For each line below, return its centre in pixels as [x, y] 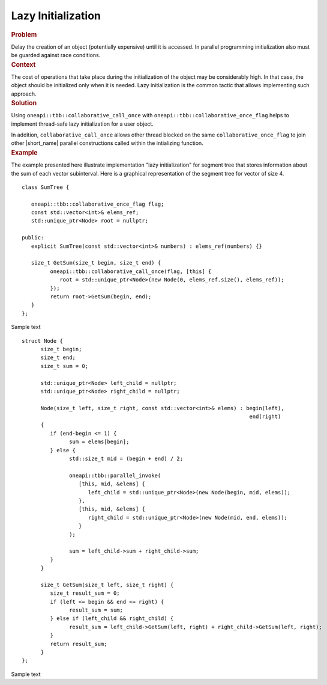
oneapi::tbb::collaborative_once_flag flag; [97, 204]
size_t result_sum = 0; [85, 593]
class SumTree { [46, 187]
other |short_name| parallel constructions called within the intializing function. [107, 143]
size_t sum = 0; [64, 366]
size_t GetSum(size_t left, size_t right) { [107, 585]
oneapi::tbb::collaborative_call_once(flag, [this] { [131, 271]
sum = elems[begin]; [99, 442]
